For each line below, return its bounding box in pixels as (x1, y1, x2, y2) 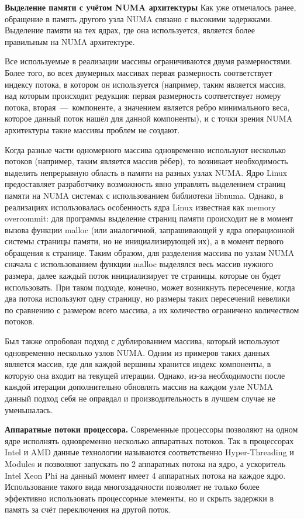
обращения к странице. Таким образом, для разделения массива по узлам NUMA (5, 246, 295, 258)
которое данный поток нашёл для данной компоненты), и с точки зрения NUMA (5, 112, 293, 124)
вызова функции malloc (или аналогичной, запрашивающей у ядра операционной (5, 223, 295, 236)
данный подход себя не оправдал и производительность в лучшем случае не (5, 392, 276, 404)
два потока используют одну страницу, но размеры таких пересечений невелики (5, 292, 290, 305)
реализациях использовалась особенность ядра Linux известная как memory (5, 200, 276, 213)
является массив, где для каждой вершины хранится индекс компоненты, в (5, 358, 271, 370)
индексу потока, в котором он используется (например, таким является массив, (5, 78, 286, 90)
